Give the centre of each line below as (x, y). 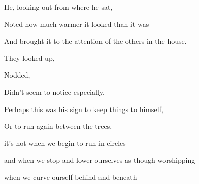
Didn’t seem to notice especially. (54, 91)
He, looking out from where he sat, (58, 7)
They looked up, (29, 58)
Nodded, (17, 75)
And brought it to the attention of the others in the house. (95, 41)
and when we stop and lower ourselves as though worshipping (100, 160)
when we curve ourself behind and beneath (71, 177)
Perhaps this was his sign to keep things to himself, (84, 109)
